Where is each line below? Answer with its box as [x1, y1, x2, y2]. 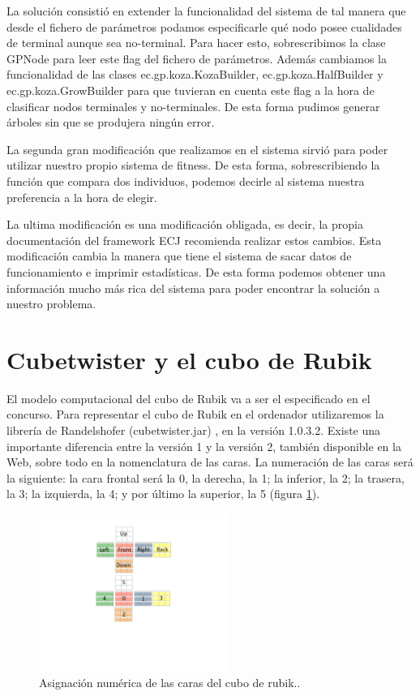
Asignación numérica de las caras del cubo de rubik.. [39, 673, 301, 690]
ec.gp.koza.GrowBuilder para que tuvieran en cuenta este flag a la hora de [6, 81, 375, 98]
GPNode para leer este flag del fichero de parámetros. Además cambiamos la [6, 49, 387, 67]
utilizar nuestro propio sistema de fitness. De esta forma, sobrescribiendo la [6, 157, 380, 174]
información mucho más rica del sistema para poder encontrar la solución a [6, 279, 380, 296]
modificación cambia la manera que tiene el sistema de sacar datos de [6, 247, 352, 264]
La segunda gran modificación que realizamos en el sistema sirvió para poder [6, 140, 388, 157]
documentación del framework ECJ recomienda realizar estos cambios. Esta [6, 231, 382, 248]
